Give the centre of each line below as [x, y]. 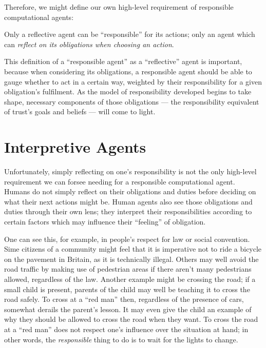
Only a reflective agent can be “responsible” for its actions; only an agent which [130, 34]
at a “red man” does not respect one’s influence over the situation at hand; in [126, 329]
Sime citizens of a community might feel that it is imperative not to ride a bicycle [133, 249]
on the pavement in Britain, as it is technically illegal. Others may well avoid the [131, 259]
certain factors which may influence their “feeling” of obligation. [105, 222]
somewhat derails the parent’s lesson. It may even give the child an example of [128, 309]
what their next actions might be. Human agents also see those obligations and [128, 201]
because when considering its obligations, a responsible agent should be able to [128, 71]
